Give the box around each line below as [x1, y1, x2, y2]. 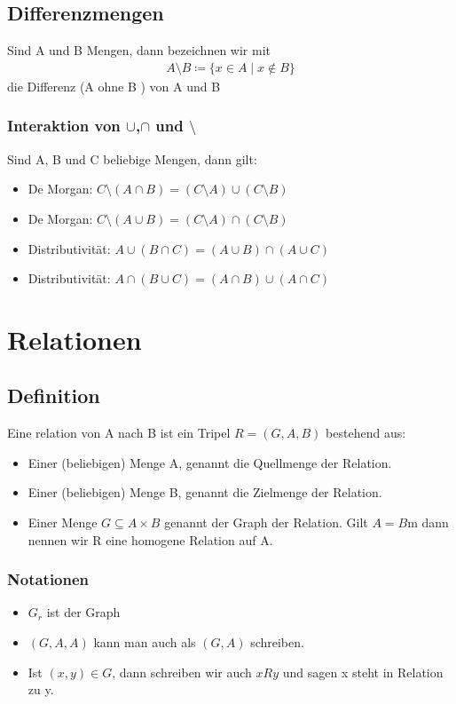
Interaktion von [7, 115, 121, 137]
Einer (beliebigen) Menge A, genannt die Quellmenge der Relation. [28, 453, 392, 471]
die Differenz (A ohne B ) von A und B [7, 76, 221, 95]
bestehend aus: [326, 423, 406, 442]
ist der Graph [46, 603, 121, 621]
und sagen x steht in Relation [282, 662, 444, 681]
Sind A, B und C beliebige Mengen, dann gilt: [7, 149, 257, 168]
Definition [7, 382, 100, 409]
